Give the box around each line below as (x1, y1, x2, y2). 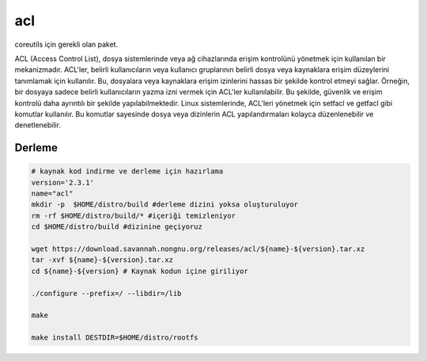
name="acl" (31, 189, 74, 198)
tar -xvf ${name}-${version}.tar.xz (31, 256, 174, 264)
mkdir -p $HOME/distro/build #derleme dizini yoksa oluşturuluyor (31, 200, 299, 209)
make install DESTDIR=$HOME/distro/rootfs (31, 333, 198, 342)
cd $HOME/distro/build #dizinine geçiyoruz (31, 222, 203, 231)
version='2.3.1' (31, 178, 95, 187)
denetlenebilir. (14, 120, 61, 130)
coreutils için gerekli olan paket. (14, 40, 119, 49)
